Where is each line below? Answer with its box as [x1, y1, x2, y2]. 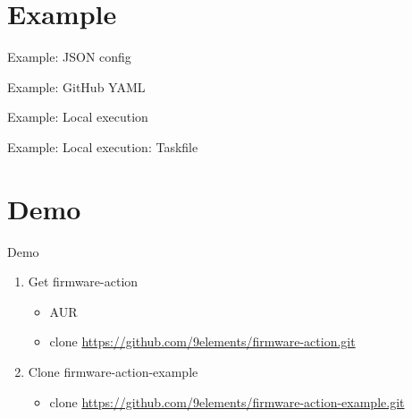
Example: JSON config [7, 47, 131, 66]
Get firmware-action [28, 272, 139, 291]
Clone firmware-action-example [28, 363, 198, 380]
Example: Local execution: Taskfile [7, 137, 198, 156]
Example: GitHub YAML [7, 77, 146, 96]
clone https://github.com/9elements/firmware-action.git [49, 332, 356, 351]
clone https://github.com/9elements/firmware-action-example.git [49, 392, 405, 411]
